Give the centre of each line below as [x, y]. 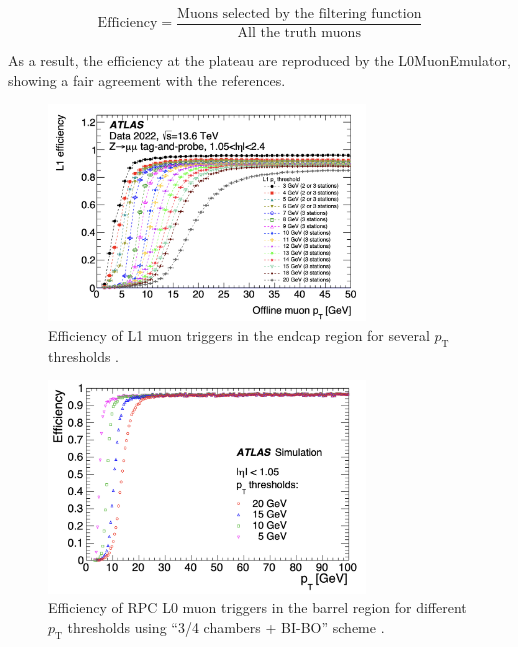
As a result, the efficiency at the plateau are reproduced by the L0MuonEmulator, [259, 60]
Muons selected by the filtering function [299, 14]
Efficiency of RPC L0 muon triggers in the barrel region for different [257, 607]
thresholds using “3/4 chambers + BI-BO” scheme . [226, 626]
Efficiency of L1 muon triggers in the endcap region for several [239, 334]
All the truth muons [299, 33]
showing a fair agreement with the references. [147, 79]
